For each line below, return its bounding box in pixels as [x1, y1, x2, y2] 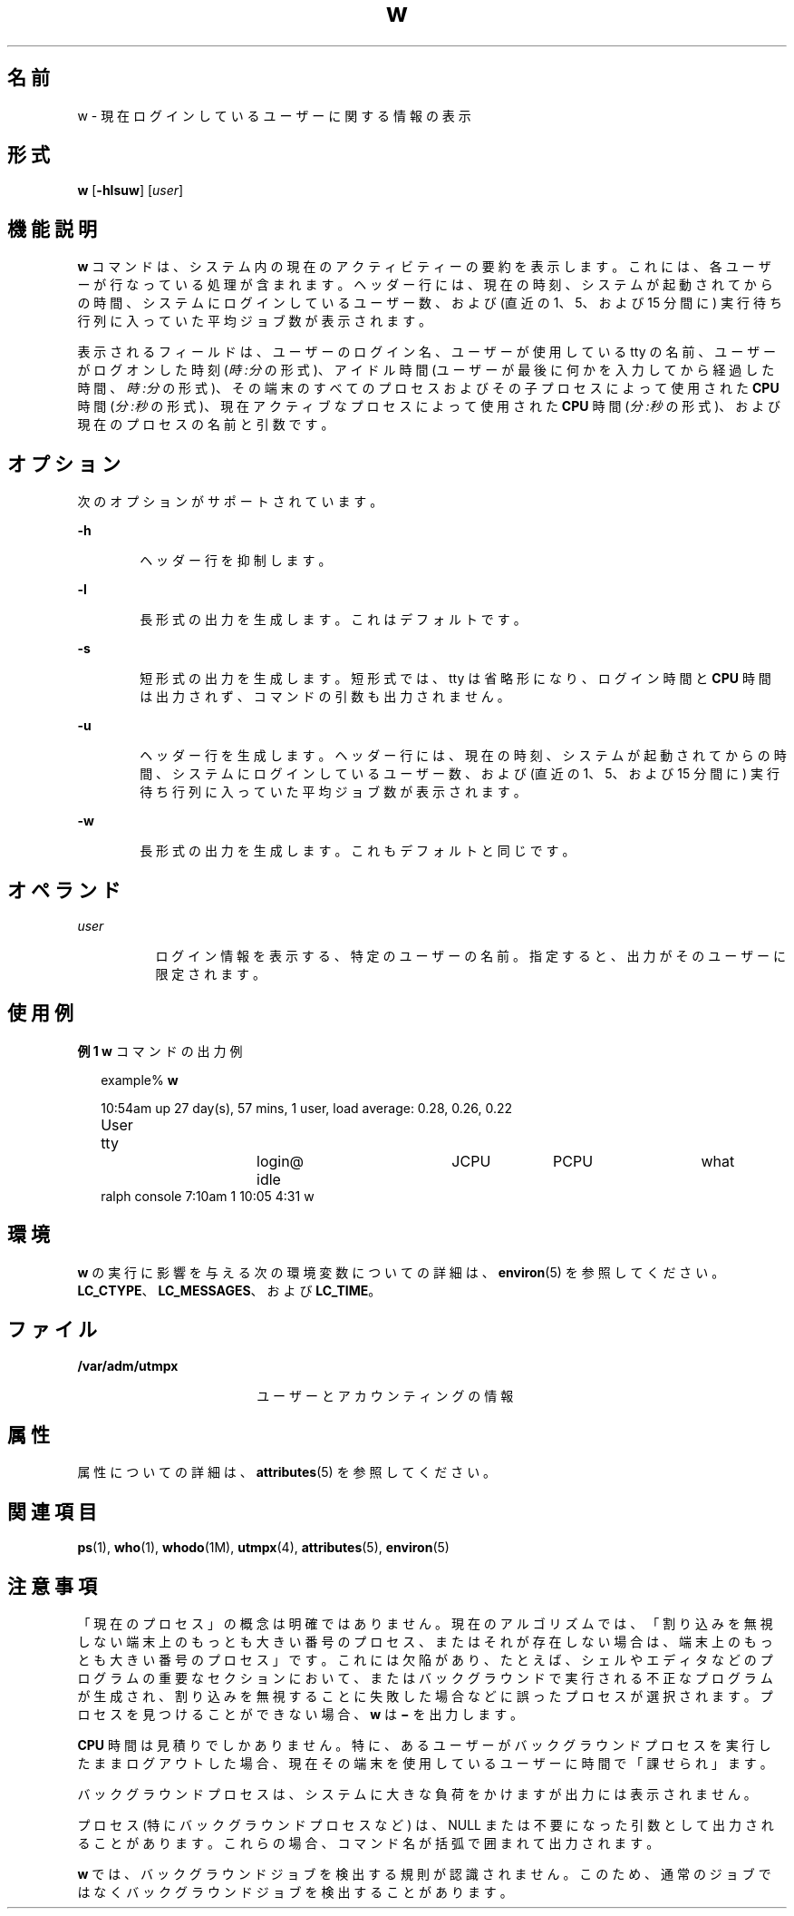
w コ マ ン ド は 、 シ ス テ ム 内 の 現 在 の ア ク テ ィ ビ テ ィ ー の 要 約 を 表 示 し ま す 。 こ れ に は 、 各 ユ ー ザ [77, 259, 771, 275]
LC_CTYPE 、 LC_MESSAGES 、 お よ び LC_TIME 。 [77, 1282, 382, 1298]
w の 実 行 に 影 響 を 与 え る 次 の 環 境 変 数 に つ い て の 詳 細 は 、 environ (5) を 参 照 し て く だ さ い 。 [77, 1264, 725, 1280]
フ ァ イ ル [7, 1318, 97, 1342]
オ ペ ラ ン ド [7, 878, 121, 902]
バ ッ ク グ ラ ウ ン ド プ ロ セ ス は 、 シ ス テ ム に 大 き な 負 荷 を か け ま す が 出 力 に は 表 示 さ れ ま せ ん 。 [77, 1786, 757, 1803]
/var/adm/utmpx [77, 1357, 179, 1373]
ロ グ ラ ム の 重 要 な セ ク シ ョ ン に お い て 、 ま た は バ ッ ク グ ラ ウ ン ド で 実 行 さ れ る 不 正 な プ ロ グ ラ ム [77, 1670, 773, 1686]
